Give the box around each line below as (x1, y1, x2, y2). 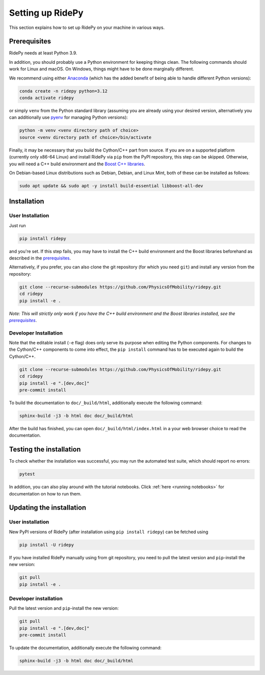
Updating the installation (9, 503, 86, 512)
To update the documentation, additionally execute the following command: (9, 645, 162, 650)
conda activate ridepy (19, 95, 74, 101)
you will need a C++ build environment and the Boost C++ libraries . (9, 161, 145, 167)
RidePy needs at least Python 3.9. (9, 50, 78, 56)
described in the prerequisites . (9, 255, 71, 261)
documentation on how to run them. (9, 491, 82, 496)
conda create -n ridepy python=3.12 (19, 88, 108, 94)
